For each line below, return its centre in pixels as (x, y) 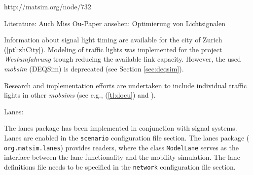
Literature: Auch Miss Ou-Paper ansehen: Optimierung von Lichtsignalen (115, 23)
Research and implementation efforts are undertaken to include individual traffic (126, 85)
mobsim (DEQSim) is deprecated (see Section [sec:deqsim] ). (94, 68)
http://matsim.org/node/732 (48, 6)
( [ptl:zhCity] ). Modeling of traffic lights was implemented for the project (113, 49)
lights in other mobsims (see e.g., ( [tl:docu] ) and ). (80, 95)
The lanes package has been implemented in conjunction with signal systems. (121, 128)
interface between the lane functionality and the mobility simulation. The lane (122, 157)
